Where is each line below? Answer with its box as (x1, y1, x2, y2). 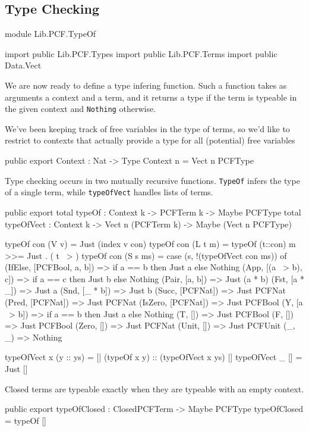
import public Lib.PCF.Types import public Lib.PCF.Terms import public (5, 47, 278, 60)
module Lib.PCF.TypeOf (5, 27, 96, 40)
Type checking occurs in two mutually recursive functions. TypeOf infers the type (5, 174, 300, 186)
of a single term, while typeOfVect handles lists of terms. (5, 186, 213, 198)
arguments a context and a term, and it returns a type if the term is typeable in (5, 90, 297, 103)
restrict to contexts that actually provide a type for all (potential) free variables (5, 134, 295, 146)
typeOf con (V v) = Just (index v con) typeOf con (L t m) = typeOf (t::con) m (5, 238, 296, 250)
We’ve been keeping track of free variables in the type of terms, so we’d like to (5, 122, 290, 135)
